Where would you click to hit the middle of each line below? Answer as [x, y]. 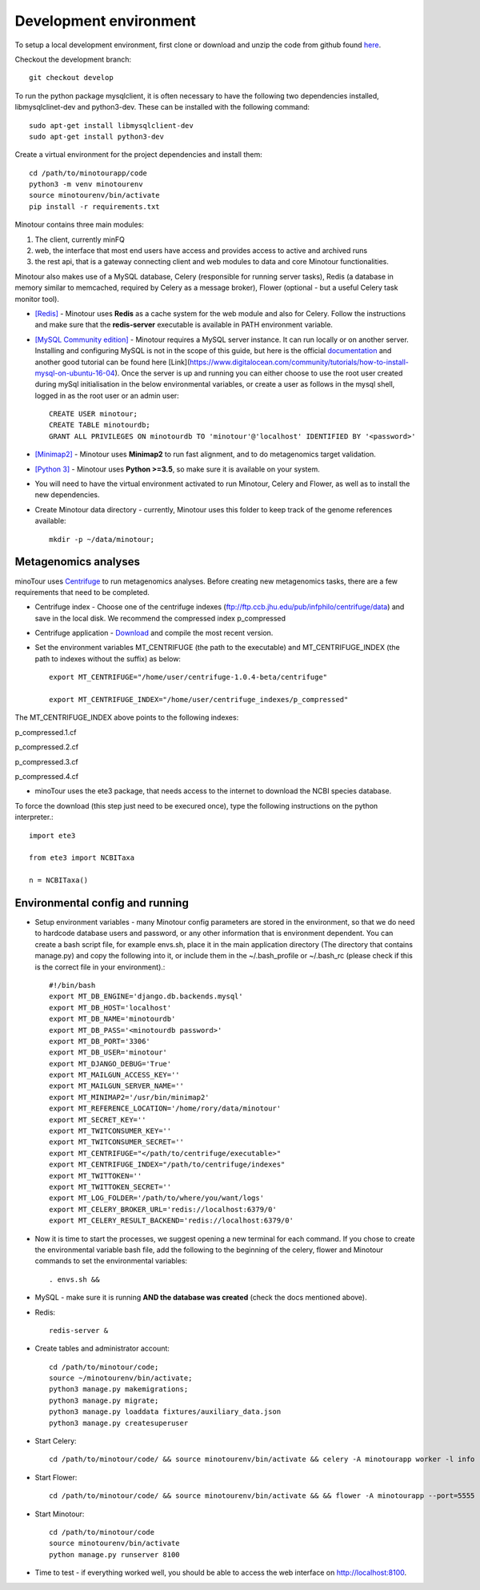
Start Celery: [56, 1441]
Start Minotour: [60, 1514]
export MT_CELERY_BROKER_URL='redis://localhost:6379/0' [163, 1209]
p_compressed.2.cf [47, 747]
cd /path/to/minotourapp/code [88, 173]
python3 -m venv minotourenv [86, 185]
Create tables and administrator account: [102, 1348]
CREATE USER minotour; [94, 414]
